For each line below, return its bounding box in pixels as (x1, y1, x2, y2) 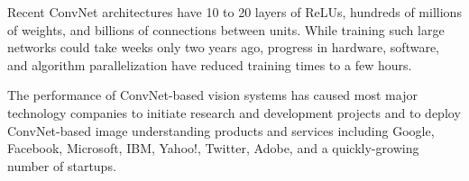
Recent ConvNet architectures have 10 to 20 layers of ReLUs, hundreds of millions (7, 3, 462, 21)
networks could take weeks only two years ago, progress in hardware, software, (7, 38, 440, 57)
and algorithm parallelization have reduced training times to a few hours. (7, 55, 412, 74)
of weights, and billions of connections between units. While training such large (7, 20, 445, 39)
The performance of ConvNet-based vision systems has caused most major (7, 86, 418, 104)
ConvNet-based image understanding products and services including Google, (7, 121, 435, 140)
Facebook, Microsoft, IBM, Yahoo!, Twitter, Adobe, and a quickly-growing (7, 139, 419, 158)
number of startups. (7, 156, 116, 175)
